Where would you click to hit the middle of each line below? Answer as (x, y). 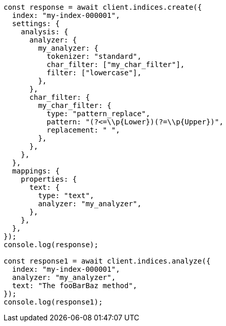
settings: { (36, 24)
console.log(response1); (53, 302)
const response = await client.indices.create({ (103, 7)
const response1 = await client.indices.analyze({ (107, 261)
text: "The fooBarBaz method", (75, 286)
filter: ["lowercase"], (94, 73)
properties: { (49, 179)
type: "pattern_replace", (98, 114)
